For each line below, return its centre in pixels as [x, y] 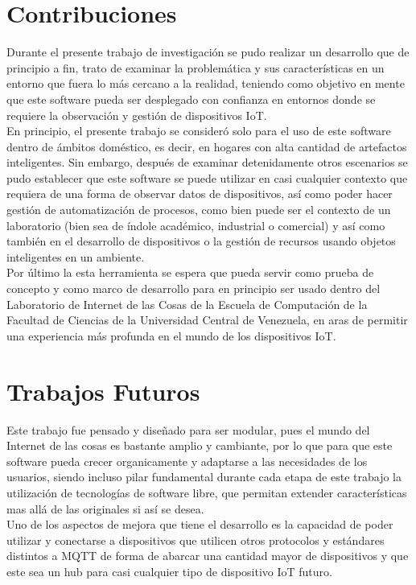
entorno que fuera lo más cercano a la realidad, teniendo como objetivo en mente [206, 83]
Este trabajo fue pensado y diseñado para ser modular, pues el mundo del [188, 429]
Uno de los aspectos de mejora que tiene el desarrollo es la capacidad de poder [200, 524]
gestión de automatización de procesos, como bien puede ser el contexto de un [199, 210]
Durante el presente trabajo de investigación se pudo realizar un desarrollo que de [208, 52]
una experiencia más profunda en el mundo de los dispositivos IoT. [171, 335]
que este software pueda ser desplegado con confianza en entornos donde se [191, 99]
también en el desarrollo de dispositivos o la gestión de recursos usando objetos [201, 241]
